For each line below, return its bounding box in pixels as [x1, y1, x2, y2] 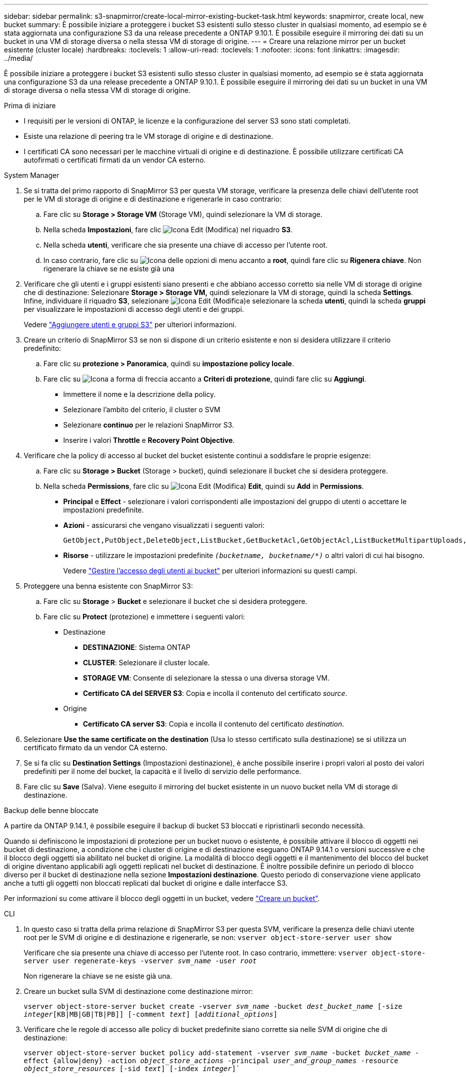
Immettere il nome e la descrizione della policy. [63, 390, 216, 398]
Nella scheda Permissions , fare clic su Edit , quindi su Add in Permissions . [43, 482, 364, 490]
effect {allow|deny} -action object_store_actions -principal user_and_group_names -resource [24, 1057, 398, 1065]
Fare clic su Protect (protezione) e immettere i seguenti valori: [43, 612, 245, 621]
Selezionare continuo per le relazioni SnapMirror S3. [63, 421, 234, 429]
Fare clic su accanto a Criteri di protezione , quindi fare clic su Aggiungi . [43, 375, 366, 383]
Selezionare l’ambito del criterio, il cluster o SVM [63, 405, 221, 414]
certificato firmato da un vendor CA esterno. [24, 743, 167, 752]
